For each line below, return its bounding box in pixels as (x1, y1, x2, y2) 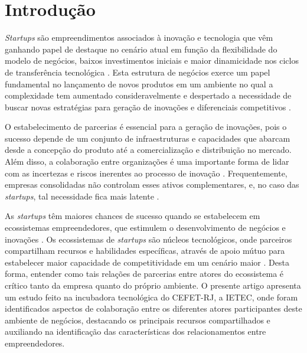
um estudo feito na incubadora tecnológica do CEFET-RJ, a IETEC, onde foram (5, 290, 298, 303)
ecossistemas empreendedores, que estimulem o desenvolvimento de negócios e (5, 221, 286, 234)
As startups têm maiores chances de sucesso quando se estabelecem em (5, 210, 260, 222)
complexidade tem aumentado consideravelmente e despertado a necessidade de (5, 89, 292, 102)
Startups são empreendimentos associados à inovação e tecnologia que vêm (5, 31, 273, 44)
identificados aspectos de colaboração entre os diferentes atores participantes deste (5, 302, 302, 315)
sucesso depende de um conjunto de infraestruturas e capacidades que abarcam (5, 132, 290, 144)
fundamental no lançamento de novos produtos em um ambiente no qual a (5, 77, 273, 90)
